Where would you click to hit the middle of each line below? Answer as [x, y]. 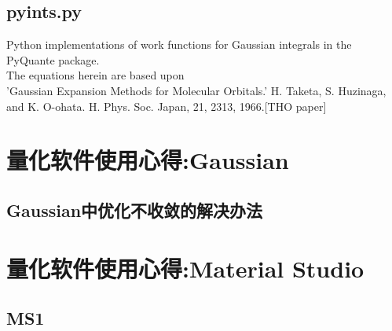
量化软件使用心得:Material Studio [185, 268]
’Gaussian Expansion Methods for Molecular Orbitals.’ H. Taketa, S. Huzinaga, [196, 90]
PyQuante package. [53, 59]
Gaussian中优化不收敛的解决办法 [135, 210]
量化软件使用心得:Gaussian [148, 160]
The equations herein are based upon [95, 75]
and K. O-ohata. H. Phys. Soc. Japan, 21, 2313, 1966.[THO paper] [167, 106]
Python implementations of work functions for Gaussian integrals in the [179, 44]
